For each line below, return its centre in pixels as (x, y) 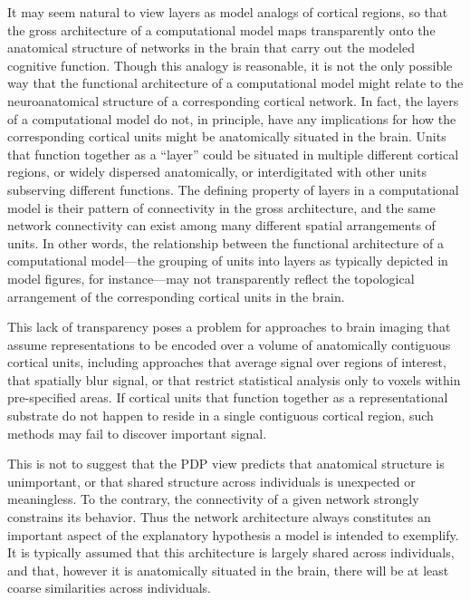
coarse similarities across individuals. (109, 588)
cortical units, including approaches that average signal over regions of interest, (227, 362)
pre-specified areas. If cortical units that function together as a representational (228, 397)
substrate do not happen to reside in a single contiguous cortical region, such (221, 416)
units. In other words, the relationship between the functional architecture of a (225, 242)
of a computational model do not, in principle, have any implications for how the (232, 118)
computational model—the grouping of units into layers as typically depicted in (228, 261)
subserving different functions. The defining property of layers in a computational (233, 189)
